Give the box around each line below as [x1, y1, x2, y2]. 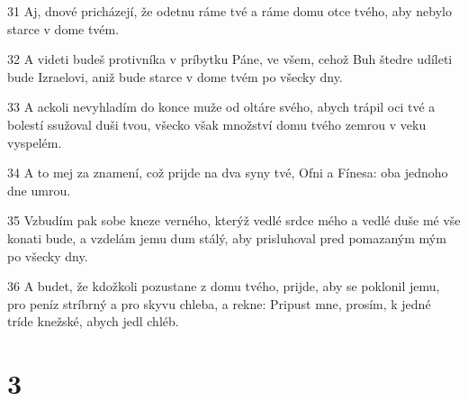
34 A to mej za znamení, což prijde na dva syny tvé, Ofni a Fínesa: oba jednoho [7, 163, 448, 182]
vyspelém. [7, 132, 62, 151]
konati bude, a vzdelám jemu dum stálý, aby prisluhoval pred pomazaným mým [7, 228, 446, 247]
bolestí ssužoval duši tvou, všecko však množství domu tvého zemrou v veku [7, 114, 427, 133]
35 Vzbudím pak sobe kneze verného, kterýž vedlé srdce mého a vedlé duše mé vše [7, 211, 461, 230]
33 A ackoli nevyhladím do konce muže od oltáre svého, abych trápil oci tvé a [7, 97, 436, 116]
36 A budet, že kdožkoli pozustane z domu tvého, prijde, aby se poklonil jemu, [7, 277, 440, 296]
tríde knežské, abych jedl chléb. [7, 312, 179, 331]
